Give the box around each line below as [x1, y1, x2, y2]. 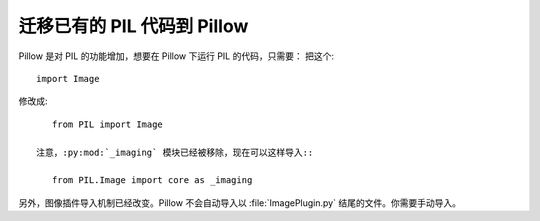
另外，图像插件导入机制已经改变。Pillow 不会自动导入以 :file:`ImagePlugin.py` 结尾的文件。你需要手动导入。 [18, 196, 462, 209]
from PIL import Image [51, 118, 164, 130]
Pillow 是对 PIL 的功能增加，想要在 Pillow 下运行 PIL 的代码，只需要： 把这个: [18, 50, 335, 62]
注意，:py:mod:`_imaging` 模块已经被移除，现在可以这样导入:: [36, 146, 314, 158]
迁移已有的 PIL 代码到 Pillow [18, 15, 249, 37]
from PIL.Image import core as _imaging [51, 175, 253, 186]
